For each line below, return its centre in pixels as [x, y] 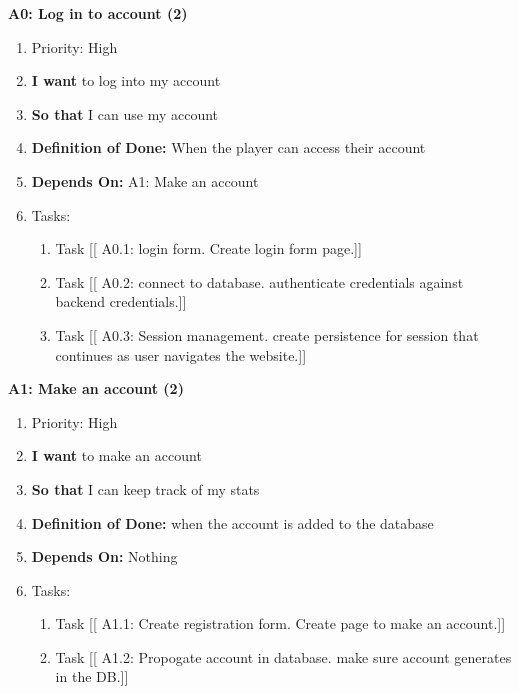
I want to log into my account [126, 80]
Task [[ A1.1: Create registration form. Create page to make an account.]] [280, 623]
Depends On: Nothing [104, 556]
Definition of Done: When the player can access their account [228, 147]
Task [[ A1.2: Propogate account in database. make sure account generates [283, 656]
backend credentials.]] [121, 301]
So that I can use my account [125, 113]
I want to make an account [116, 455]
